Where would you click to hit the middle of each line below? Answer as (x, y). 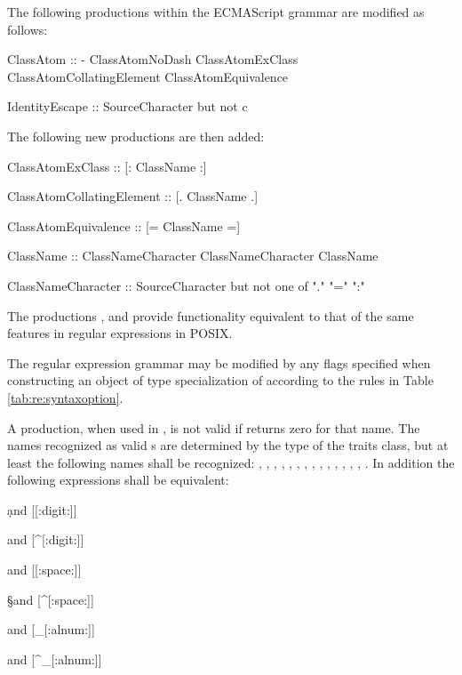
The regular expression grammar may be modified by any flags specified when (219, 362)
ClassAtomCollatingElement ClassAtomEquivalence (148, 76)
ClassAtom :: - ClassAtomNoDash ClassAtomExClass (153, 59)
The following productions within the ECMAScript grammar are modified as (216, 12)
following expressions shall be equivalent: (118, 480)
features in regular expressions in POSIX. (120, 333)
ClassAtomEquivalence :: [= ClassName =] (124, 225)
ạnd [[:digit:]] (42, 509)
